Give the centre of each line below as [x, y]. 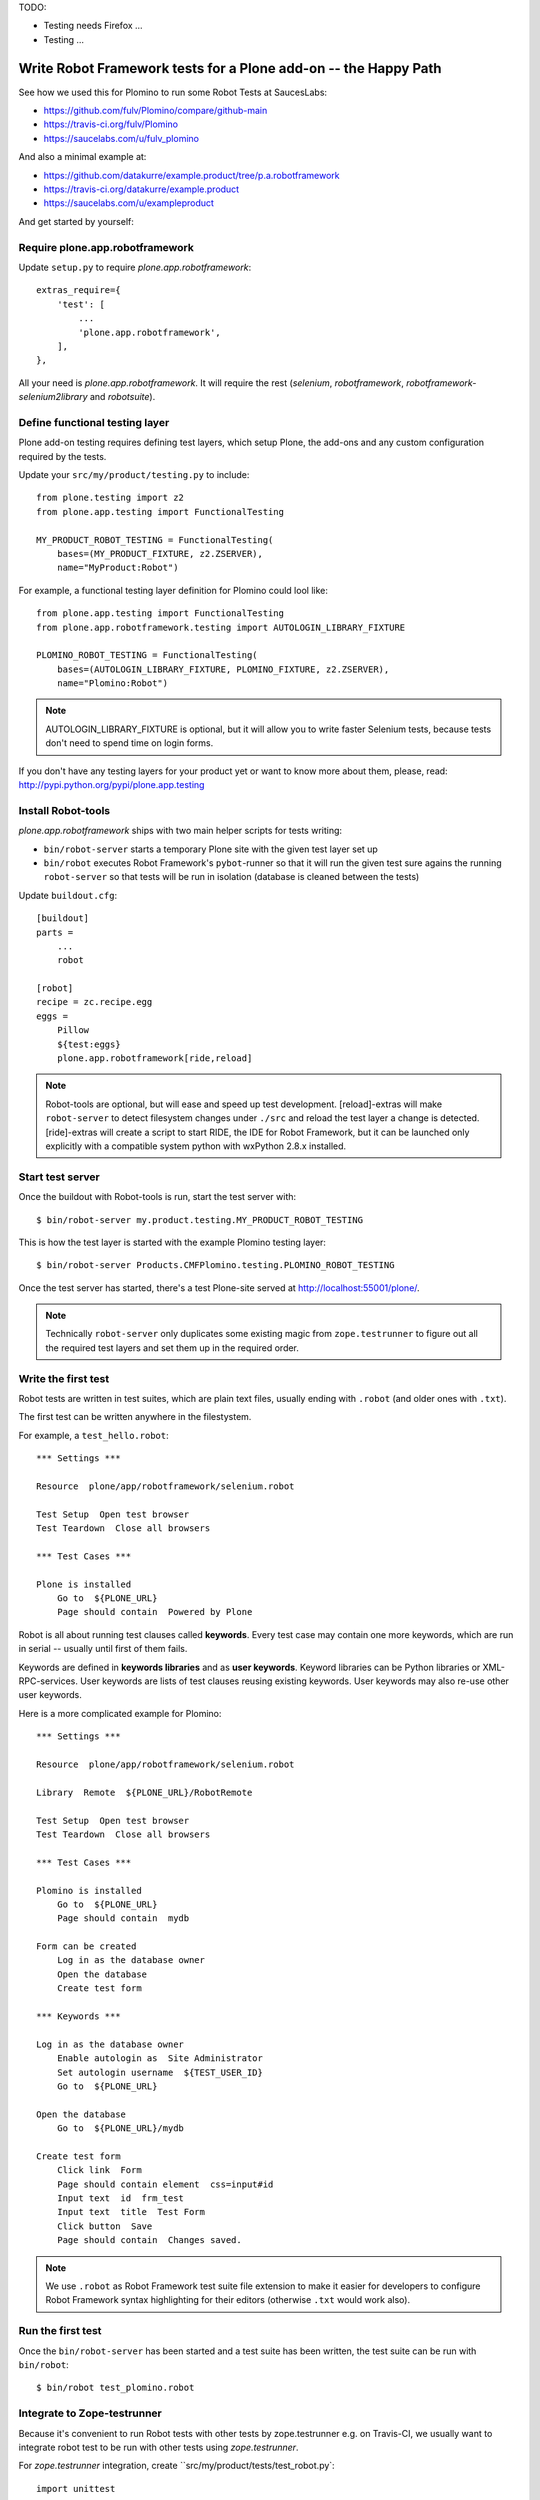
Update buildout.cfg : [68, 895]
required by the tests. [62, 456]
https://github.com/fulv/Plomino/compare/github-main [155, 111]
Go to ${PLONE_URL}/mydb [120, 2128]
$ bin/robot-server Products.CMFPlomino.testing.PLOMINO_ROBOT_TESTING [215, 1265]
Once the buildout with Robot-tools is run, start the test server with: [157, 1197]
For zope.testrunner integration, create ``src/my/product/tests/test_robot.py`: [176, 2466]
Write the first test [64, 1378]
